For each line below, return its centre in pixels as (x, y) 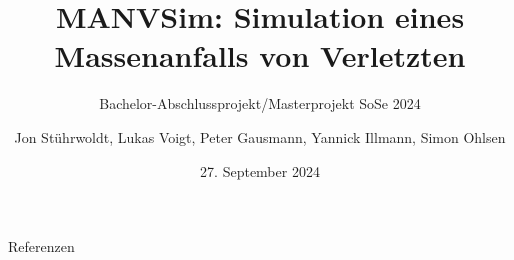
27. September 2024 (260, 170)
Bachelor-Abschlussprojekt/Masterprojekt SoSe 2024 (260, 103)
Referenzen (41, 246)
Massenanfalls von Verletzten (260, 55)
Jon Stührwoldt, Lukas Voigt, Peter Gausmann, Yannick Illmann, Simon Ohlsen (260, 136)
